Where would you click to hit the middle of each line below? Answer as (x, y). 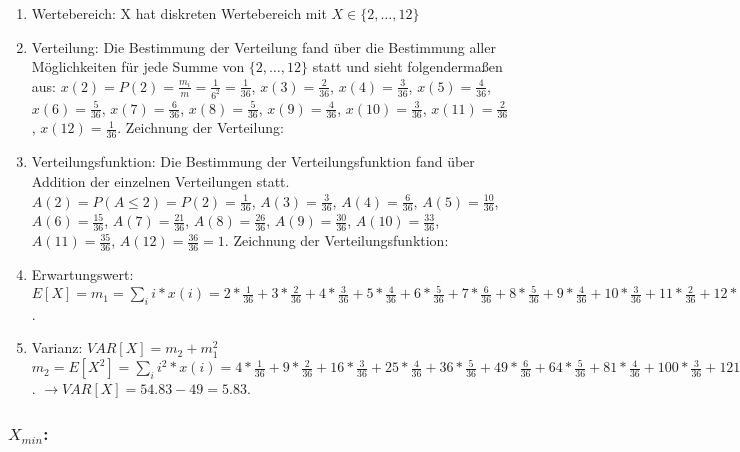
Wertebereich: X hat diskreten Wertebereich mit (179, 13)
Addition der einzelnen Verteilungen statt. (160, 180)
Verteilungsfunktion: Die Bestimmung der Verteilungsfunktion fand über (253, 161)
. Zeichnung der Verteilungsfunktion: (336, 240)
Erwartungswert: (82, 273)
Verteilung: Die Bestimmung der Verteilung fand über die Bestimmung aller (263, 46)
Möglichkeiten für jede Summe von (138, 66)
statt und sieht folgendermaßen (407, 66)
